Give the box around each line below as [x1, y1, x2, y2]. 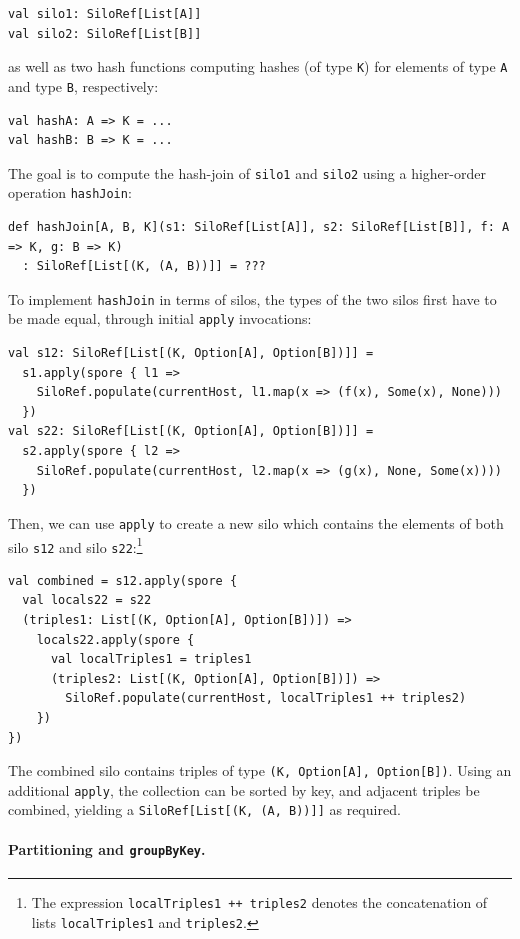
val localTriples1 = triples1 [50, 652, 252, 667]
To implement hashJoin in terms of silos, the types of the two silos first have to [8, 288, 497, 309]
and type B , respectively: [8, 75, 159, 96]
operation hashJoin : [8, 182, 132, 203]
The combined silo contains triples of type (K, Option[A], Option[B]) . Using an [8, 760, 512, 781]
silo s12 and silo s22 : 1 [8, 533, 143, 557]
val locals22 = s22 [22, 593, 152, 608]
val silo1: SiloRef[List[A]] [8, 7, 202, 21]
